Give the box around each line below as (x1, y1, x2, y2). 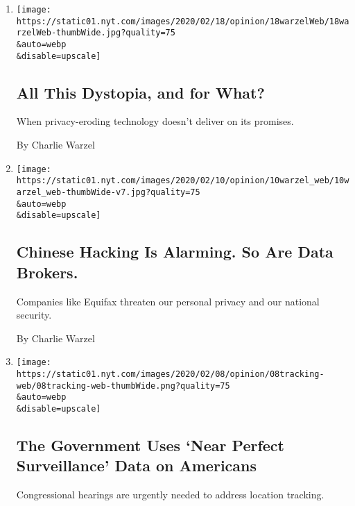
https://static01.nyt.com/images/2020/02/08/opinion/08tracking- (16, 369, 324, 379)
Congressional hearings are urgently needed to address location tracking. (16, 487, 324, 502)
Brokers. (16, 261, 78, 282)
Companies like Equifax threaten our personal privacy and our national (16, 294, 320, 308)
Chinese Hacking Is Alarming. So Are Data (16, 241, 334, 262)
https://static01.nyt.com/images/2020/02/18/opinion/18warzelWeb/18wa (16, 16, 349, 26)
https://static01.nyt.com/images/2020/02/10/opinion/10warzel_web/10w (16, 176, 349, 186)
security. (16, 307, 52, 322)
